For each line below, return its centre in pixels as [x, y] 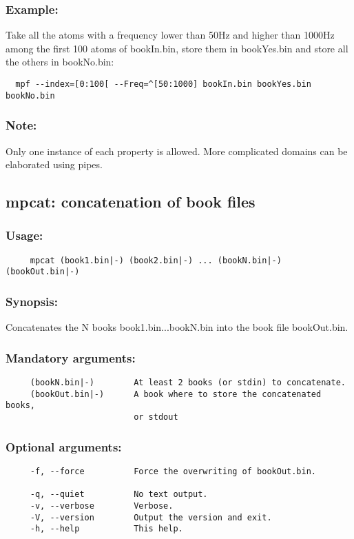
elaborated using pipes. [54, 164]
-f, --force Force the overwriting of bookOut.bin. [173, 471]
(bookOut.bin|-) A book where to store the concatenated [176, 394]
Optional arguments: [64, 446]
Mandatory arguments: [71, 357]
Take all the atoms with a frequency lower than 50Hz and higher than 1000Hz [170, 35]
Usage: [24, 235]
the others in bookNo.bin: [60, 62]
